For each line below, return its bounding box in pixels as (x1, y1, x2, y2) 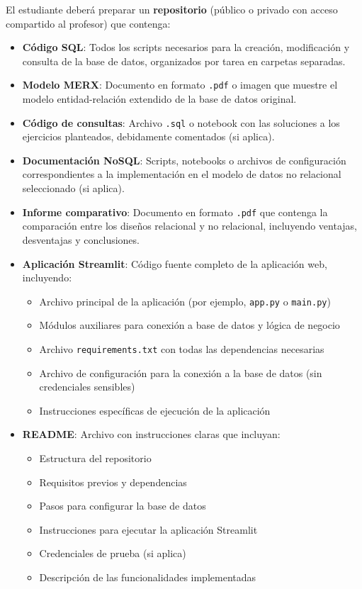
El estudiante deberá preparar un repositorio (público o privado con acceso (6, 2, 338, 16)
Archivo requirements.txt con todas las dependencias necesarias (39, 341, 324, 356)
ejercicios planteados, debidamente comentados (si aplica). (22, 129, 275, 144)
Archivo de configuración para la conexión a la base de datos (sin (39, 365, 322, 380)
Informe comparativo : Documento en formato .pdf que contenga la (22, 204, 328, 219)
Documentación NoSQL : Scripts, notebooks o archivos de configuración (22, 152, 346, 167)
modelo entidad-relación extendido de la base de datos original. (22, 91, 297, 106)
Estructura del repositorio (39, 450, 152, 465)
